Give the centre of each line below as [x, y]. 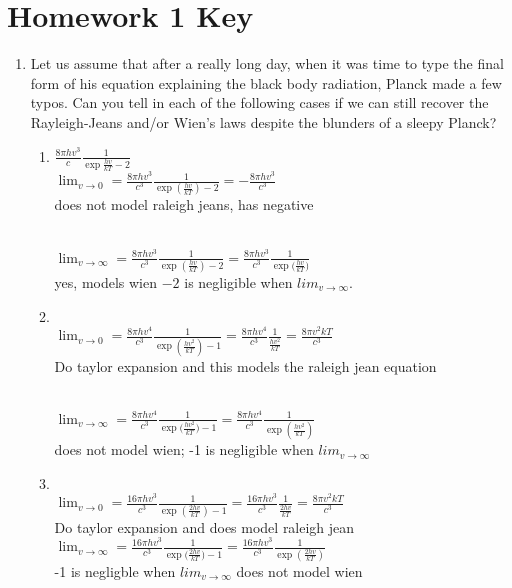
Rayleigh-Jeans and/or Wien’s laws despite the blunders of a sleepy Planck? [263, 121]
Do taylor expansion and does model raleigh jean [204, 526]
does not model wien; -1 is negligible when [184, 449]
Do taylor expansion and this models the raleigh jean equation [245, 365]
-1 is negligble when [115, 570]
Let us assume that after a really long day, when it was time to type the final [267, 63]
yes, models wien [106, 281]
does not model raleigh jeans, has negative [184, 204]
